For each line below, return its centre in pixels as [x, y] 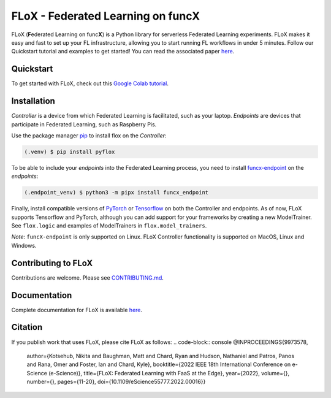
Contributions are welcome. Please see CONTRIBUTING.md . [87, 277]
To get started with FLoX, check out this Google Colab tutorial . [90, 83]
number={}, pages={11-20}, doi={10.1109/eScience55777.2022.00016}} [116, 382]
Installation [33, 101]
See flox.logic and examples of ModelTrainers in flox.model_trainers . [109, 226]
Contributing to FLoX [52, 263]
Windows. [24, 245]
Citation [27, 327]
